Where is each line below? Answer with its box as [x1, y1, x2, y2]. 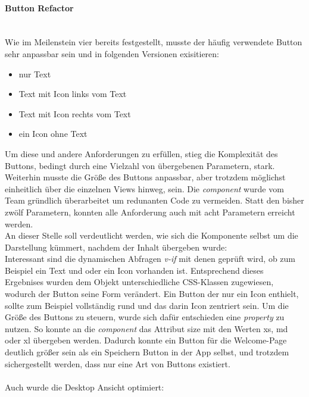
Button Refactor [5, 1, 74, 14]
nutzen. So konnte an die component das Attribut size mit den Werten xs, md [5, 322, 288, 335]
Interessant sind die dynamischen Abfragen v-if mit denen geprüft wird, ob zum [5, 252, 295, 265]
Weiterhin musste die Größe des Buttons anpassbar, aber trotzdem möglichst [5, 171, 286, 183]
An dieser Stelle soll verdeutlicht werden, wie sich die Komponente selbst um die [5, 229, 298, 242]
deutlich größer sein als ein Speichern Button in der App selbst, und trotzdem [5, 346, 289, 358]
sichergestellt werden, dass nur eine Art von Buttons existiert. [5, 357, 230, 370]
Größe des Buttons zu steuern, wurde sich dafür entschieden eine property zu [5, 311, 285, 323]
